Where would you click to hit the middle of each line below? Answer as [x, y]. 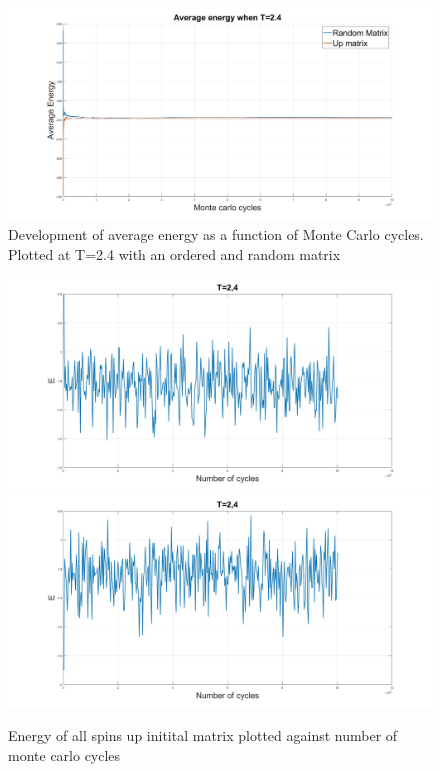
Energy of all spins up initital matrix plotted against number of [203, 735]
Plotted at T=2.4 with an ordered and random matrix [174, 253]
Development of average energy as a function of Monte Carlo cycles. [216, 234]
